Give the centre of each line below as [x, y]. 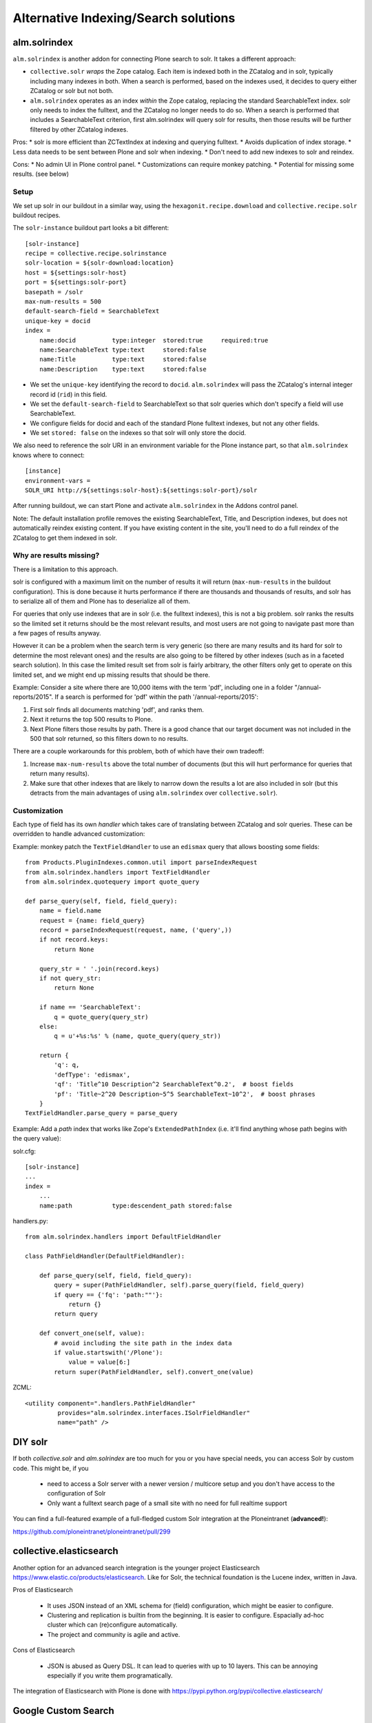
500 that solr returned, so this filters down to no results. [109, 738]
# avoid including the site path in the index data [143, 1343]
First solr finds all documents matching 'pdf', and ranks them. [117, 709]
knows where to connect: [49, 455]
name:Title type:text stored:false [123, 359]
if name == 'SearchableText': [90, 1007]
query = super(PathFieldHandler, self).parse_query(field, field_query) [179, 1285]
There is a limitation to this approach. [65, 569]
